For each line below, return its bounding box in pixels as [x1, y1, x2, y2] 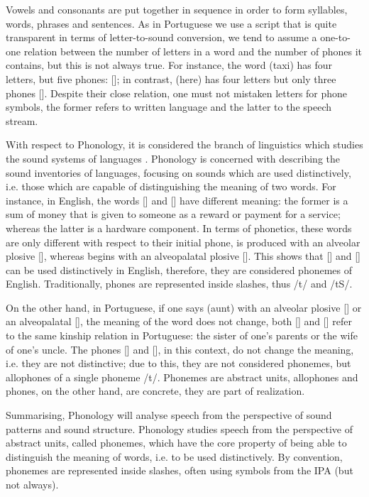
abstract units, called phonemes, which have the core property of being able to [6, 435, 347, 450]
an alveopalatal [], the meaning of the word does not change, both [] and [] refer [6, 314, 352, 329]
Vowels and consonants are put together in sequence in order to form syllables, [6, 2, 348, 16]
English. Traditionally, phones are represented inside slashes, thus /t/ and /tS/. [6, 276, 353, 291]
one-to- [320, 30, 351, 45]
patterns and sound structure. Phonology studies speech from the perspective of [6, 421, 353, 436]
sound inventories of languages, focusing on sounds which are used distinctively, [6, 165, 351, 180]
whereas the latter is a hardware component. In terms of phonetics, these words [6, 220, 352, 235]
